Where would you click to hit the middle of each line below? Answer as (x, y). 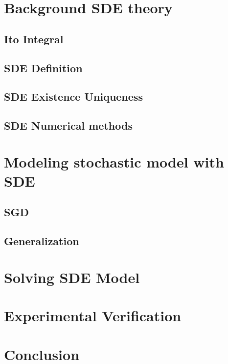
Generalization (42, 241)
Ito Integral (34, 39)
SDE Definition (43, 68)
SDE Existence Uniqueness (73, 97)
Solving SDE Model (72, 277)
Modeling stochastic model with (114, 161)
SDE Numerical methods (68, 126)
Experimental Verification (93, 316)
